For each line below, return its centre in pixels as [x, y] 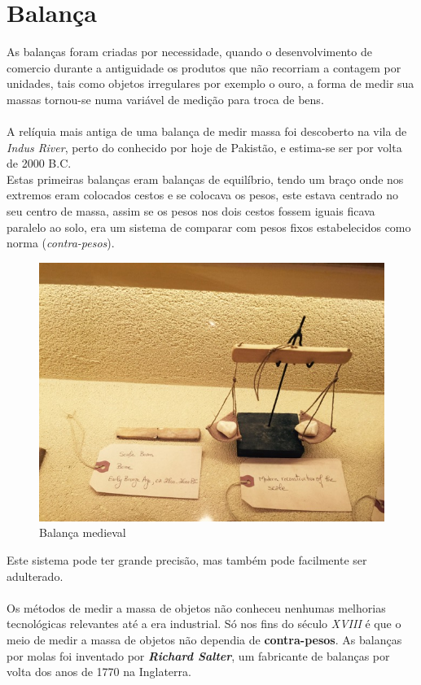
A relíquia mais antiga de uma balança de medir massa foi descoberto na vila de [207, 131]
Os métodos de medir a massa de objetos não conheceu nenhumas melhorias [196, 607]
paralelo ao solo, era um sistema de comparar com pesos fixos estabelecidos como [209, 227]
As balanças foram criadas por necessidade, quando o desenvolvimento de [189, 52]
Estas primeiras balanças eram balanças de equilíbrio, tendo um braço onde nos [205, 179]
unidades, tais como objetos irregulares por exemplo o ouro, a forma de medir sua [210, 83]
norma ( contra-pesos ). [61, 243]
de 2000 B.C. [39, 163]
